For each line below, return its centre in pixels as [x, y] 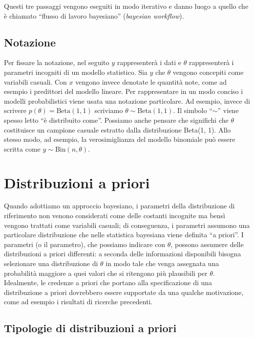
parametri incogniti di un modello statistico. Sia [76, 72]
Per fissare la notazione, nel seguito [57, 62]
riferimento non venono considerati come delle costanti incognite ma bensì [115, 215]
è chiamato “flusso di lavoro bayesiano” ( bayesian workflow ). [94, 15]
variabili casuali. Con [35, 81]
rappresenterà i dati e [149, 62]
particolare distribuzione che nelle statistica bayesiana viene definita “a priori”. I [124, 235]
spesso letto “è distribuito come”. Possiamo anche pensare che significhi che [116, 120]
